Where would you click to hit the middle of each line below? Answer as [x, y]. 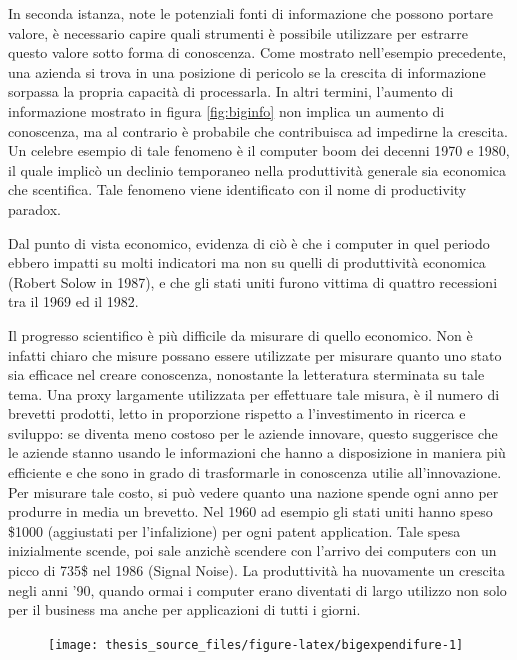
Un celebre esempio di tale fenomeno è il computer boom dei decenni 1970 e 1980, [259, 150]
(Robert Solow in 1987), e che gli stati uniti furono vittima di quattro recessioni [253, 281]
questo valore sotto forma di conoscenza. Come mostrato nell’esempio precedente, [257, 52]
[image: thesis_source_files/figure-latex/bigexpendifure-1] [256, 644]
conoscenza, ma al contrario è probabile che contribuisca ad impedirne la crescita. [258, 130]
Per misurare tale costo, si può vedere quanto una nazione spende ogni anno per [253, 491]
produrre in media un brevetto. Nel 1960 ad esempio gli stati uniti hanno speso [250, 511]
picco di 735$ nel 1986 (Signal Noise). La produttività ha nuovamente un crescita [257, 570]
